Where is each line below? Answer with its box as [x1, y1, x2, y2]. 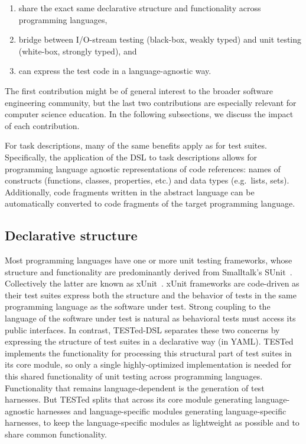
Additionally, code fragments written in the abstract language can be [5, 185, 255, 198]
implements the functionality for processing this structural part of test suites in [5, 346, 292, 359]
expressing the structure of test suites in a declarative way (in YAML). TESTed [5, 335, 294, 348]
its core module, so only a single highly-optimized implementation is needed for [5, 358, 292, 371]
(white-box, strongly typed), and [18, 44, 137, 57]
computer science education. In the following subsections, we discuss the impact [5, 108, 294, 120]
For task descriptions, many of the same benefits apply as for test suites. [5, 139, 267, 152]
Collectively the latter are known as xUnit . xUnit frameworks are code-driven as [5, 277, 300, 289]
